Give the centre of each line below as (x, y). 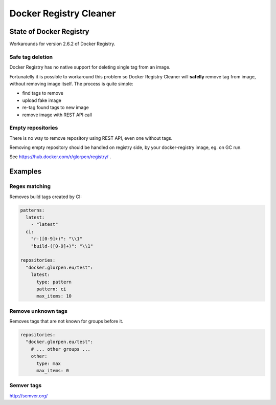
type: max (49, 363)
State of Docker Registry (49, 31)
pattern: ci (51, 289)
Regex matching (30, 186)
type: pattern (54, 282)
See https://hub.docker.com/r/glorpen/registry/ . (60, 157)
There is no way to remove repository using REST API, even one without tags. (91, 138)
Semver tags (26, 386)
